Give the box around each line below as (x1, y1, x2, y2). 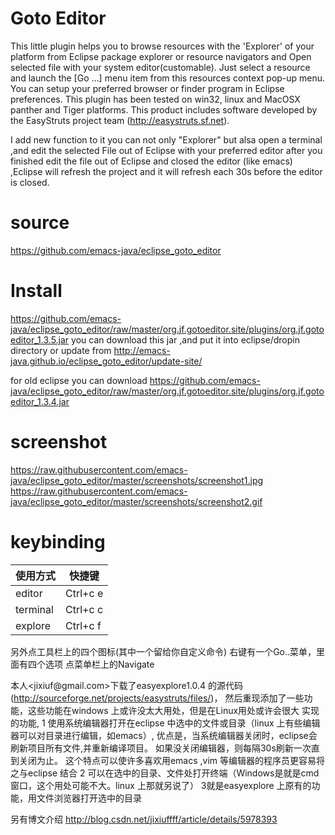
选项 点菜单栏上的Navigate (44, 658, 155, 670)
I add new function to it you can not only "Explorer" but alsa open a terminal (10, 133, 323, 146)
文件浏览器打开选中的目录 (36, 792, 142, 804)
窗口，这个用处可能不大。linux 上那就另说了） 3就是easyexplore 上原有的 (10, 779, 312, 791)
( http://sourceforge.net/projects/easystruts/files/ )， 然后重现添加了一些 (10, 692, 305, 704)
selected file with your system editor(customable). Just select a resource (10, 61, 311, 73)
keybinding (10, 530, 106, 553)
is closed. (10, 176, 50, 188)
